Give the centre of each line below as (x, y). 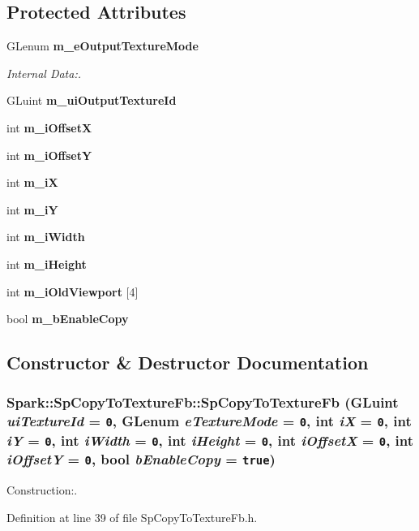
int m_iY (32, 209)
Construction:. (42, 490)
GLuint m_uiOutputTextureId (92, 100)
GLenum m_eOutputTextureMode (103, 46)
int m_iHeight (47, 263)
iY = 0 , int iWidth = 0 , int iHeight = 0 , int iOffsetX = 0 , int (210, 440)
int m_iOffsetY (49, 155)
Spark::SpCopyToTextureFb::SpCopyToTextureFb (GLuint (203, 402)
